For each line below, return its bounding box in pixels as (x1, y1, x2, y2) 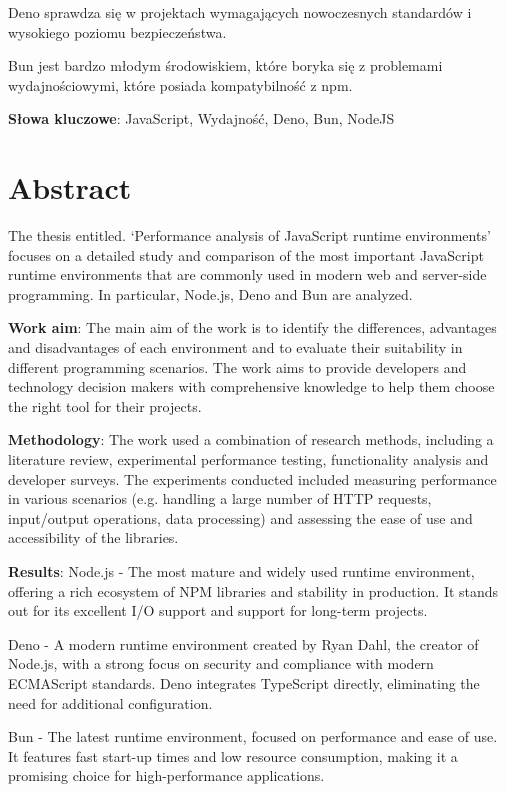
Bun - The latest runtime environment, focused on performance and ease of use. (8, 726, 498, 747)
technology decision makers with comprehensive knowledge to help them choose (8, 376, 495, 397)
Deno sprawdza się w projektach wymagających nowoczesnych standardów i (8, 2, 472, 22)
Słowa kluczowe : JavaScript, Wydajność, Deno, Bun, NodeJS (8, 108, 395, 129)
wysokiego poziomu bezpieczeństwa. (8, 21, 227, 42)
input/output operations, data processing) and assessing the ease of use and (8, 507, 473, 528)
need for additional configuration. (8, 692, 213, 713)
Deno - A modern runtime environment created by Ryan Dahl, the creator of (8, 633, 479, 654)
